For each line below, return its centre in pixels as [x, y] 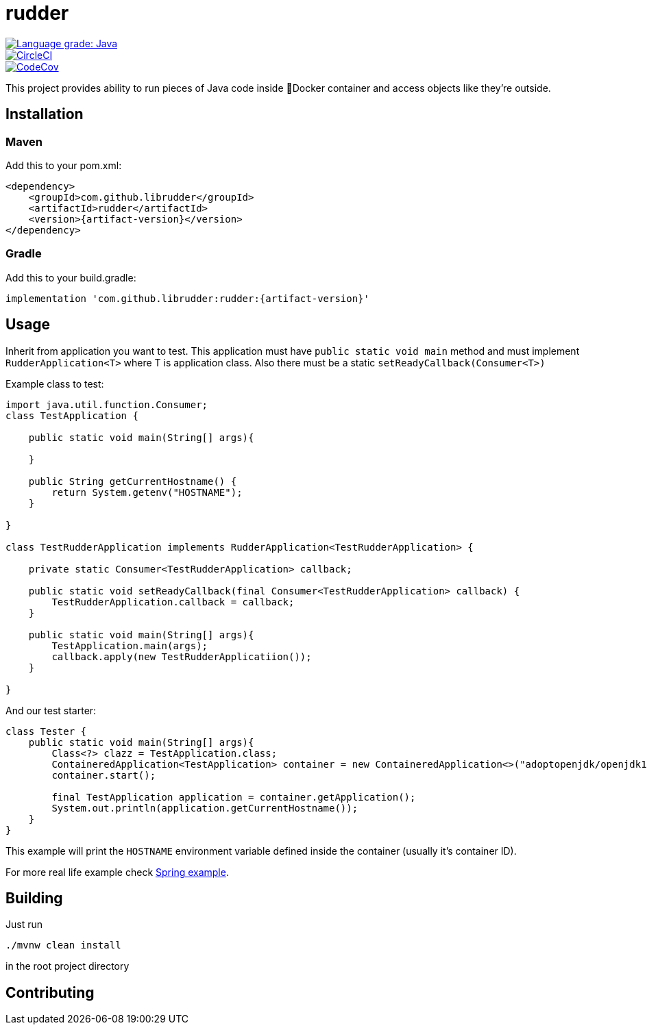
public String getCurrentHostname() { [133, 481]
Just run [24, 925]
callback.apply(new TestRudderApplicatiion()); [182, 656]
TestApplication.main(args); [130, 645]
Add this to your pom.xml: [64, 165]
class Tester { [46, 731]
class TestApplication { [72, 415]
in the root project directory [68, 966]
